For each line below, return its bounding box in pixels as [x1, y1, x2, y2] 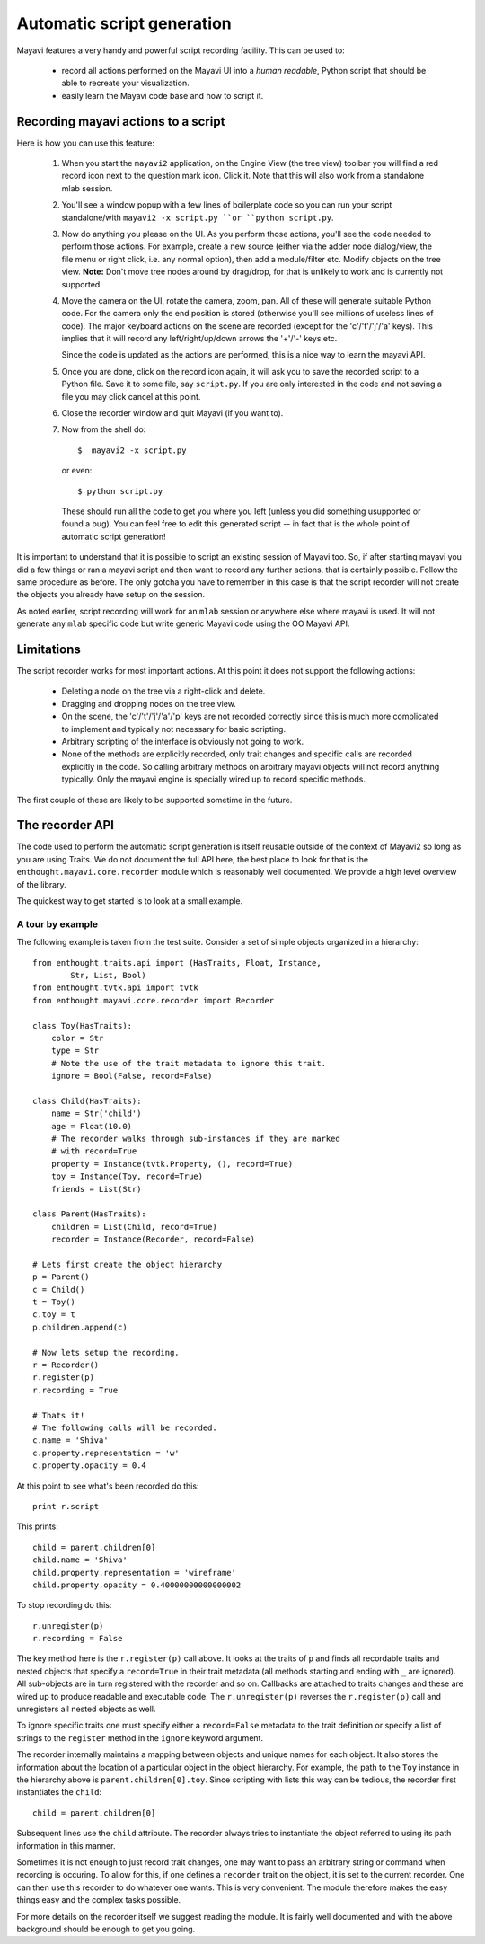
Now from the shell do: [61, 424, 146, 435]
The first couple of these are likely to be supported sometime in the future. [16, 794, 293, 805]
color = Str [50, 1033, 104, 1043]
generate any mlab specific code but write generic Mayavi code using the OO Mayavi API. [16, 618, 350, 629]
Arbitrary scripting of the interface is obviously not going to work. [61, 736, 304, 747]
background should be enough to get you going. [16, 1923, 196, 1934]
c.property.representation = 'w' [32, 1447, 180, 1458]
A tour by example [16, 917, 99, 930]
